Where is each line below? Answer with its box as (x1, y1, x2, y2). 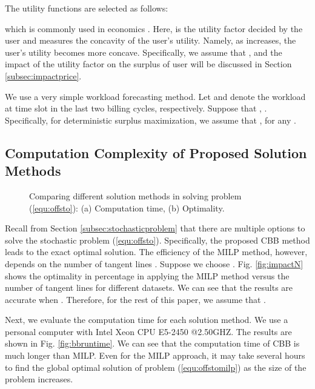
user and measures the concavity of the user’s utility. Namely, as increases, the (5, 34, 296, 47)
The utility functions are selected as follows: (5, 2, 168, 14)
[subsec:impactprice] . (5, 69, 82, 82)
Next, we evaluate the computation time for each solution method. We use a (5, 313, 288, 326)
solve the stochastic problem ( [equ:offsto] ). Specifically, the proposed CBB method (5, 233, 310, 246)
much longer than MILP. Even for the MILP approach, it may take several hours (5, 349, 305, 362)
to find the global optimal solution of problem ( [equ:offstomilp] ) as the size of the (5, 361, 307, 373)
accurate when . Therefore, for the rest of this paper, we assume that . (5, 293, 267, 305)
